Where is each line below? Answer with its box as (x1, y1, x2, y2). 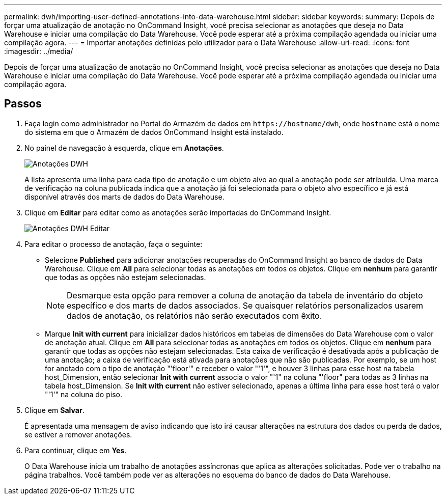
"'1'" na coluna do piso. (45, 390, 122, 399)
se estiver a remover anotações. (24, 430, 132, 439)
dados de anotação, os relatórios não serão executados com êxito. (67, 310, 322, 321)
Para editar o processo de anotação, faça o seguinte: (24, 239, 203, 248)
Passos (4, 97, 42, 110)
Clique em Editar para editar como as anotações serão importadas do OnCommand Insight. (24, 208, 331, 217)
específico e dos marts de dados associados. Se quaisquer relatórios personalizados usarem (67, 300, 424, 311)
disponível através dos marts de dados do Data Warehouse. (24, 192, 225, 201)
